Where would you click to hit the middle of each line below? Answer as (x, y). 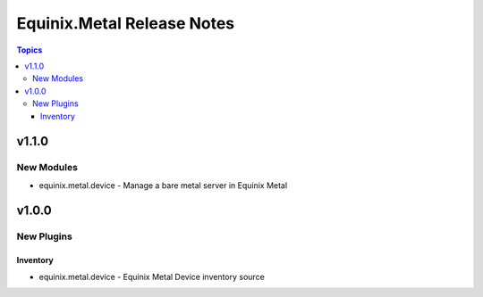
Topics (30, 50)
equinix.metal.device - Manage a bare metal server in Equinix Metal (163, 185)
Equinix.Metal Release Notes (126, 23)
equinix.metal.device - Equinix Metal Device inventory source (152, 276)
